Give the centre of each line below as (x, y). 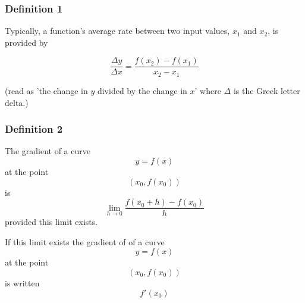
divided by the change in (142, 90)
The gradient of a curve (48, 151)
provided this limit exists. (51, 222)
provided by (26, 42)
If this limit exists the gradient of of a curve (85, 241)
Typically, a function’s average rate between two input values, (117, 31)
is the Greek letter (267, 90)
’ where (208, 90)
